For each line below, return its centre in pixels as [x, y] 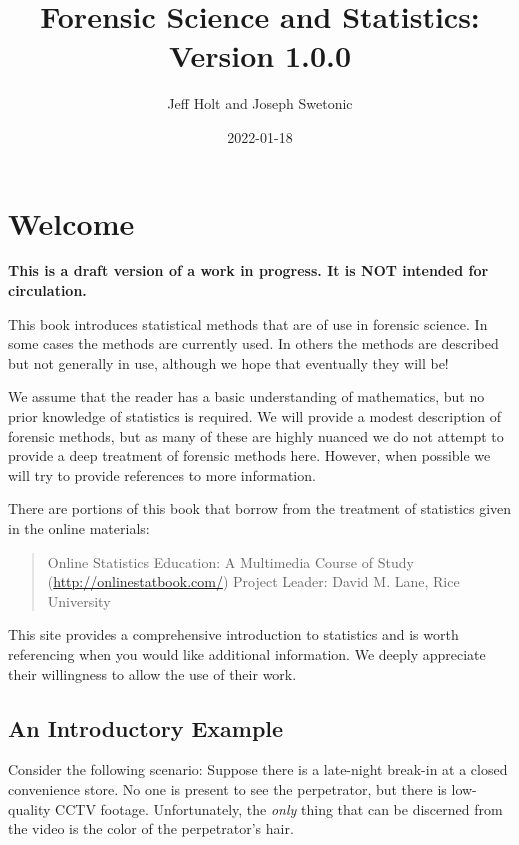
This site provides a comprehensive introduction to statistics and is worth [233, 634]
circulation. [47, 290]
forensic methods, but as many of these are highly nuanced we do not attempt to [256, 435]
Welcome [71, 222]
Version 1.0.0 [260, 55]
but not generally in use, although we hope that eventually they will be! [228, 362]
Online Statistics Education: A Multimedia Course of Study [230, 561]
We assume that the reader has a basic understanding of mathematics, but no [246, 396]
